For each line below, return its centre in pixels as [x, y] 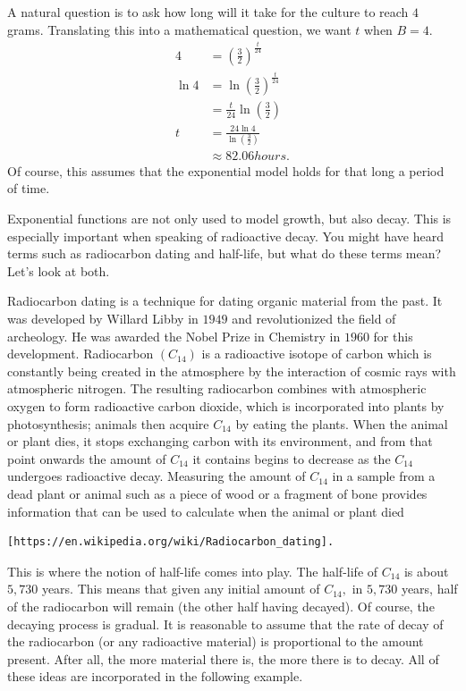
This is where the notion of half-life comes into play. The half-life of [193, 571]
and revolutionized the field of [314, 319]
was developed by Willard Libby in [103, 319]
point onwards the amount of [87, 458]
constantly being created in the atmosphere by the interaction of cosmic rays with [232, 371]
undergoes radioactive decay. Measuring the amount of [157, 476]
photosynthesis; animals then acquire [108, 423]
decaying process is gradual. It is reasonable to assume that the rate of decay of [225, 624]
